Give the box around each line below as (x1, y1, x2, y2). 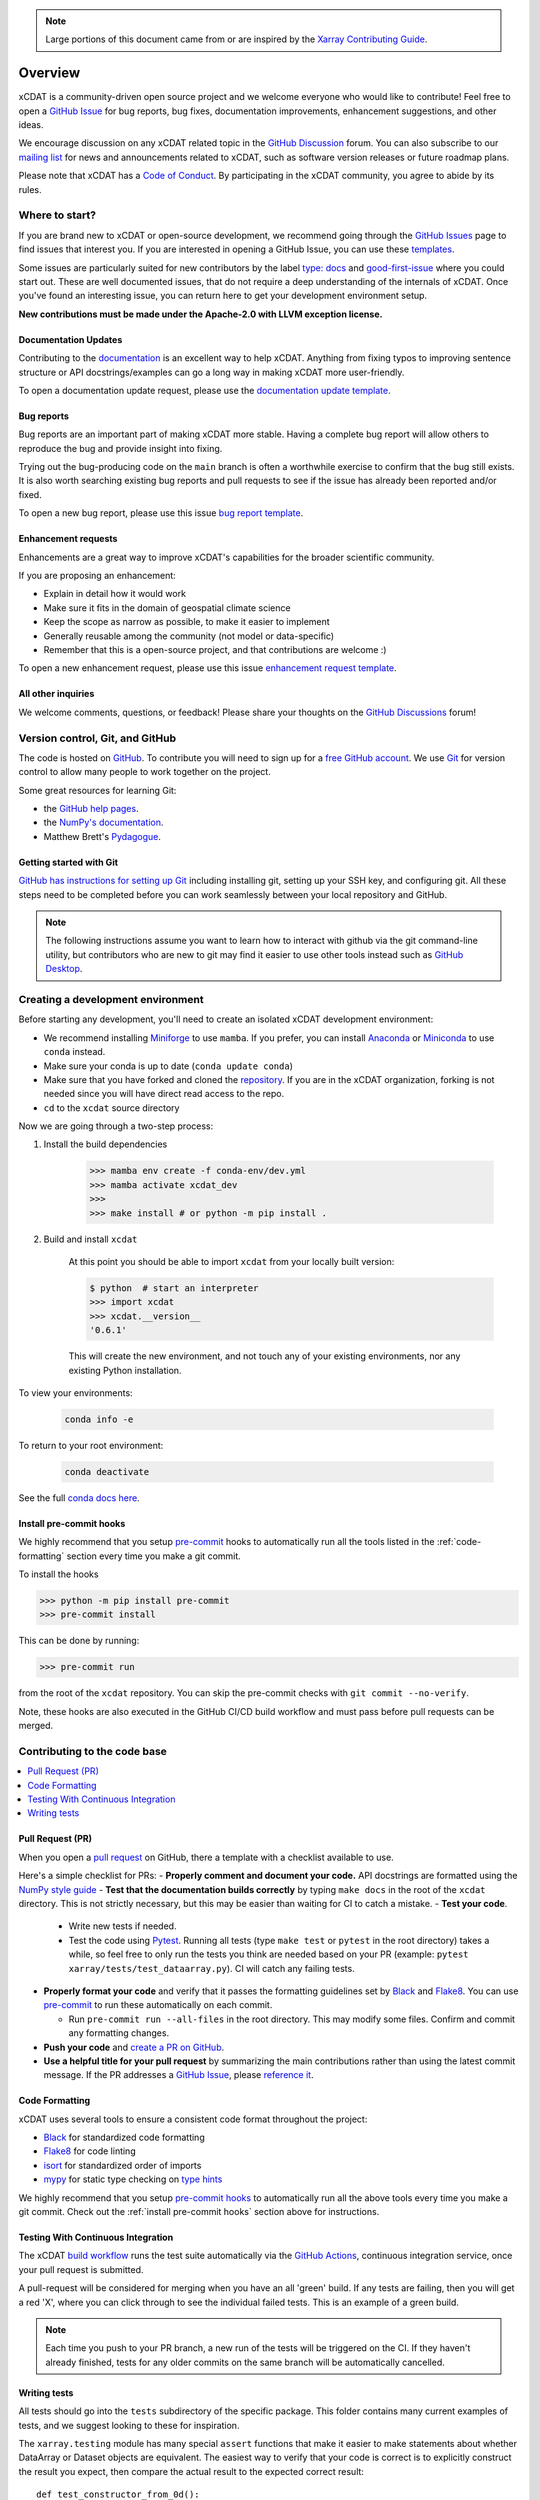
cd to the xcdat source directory (43, 1101, 180, 1114)
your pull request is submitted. (18, 2263, 144, 2275)
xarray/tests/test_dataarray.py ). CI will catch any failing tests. (68, 1962, 355, 1974)
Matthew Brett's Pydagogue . (43, 830, 162, 842)
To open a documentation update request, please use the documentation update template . (18, 384, 391, 396)
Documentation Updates (18, 333, 123, 345)
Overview (18, 65, 81, 82)
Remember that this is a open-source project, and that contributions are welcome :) (43, 643, 387, 655)
